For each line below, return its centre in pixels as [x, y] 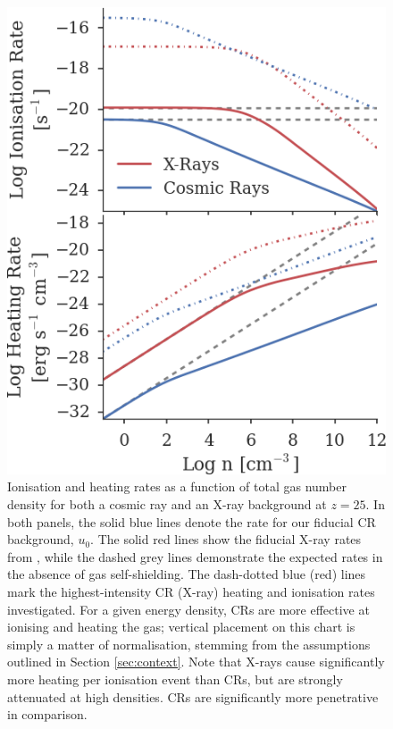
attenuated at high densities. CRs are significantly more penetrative [193, 696]
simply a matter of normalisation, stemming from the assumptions [189, 644]
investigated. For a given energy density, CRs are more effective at [188, 609]
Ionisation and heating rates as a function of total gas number [177, 486]
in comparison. [47, 714]
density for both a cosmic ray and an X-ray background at [167, 504]
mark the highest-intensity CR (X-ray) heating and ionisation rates [191, 592]
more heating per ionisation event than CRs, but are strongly [175, 679]
